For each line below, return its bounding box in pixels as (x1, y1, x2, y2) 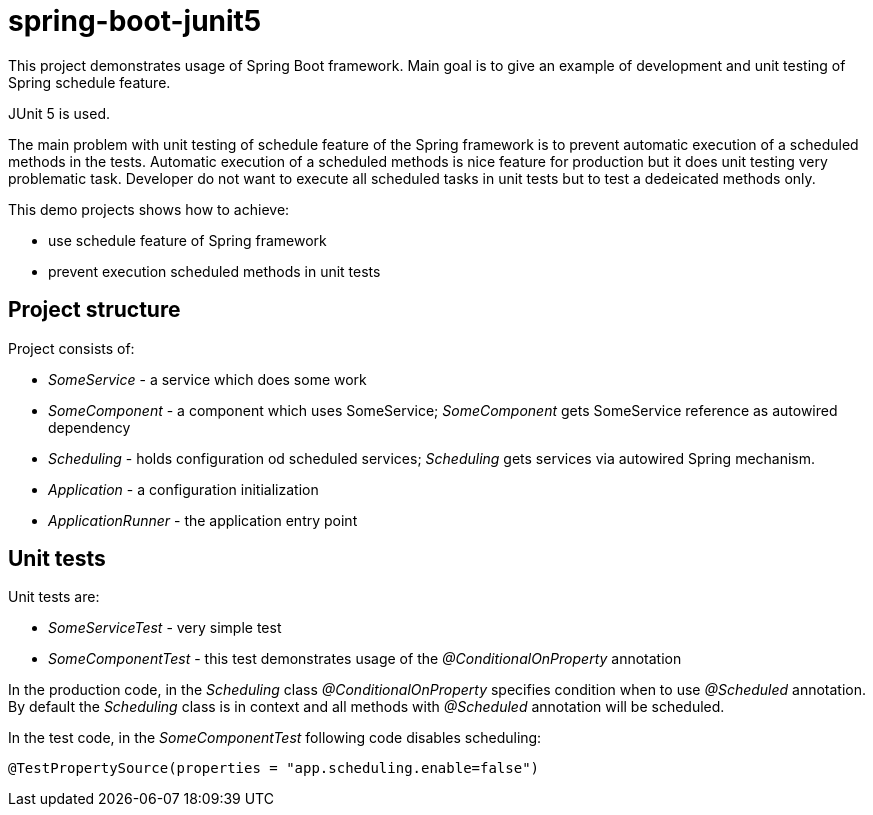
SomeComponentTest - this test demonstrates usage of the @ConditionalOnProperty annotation (48, 650, 682, 668)
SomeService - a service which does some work (48, 370, 367, 388)
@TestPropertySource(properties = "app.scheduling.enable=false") (8, 760, 540, 777)
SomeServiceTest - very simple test (48, 619, 282, 637)
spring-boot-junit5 (8, 4, 262, 38)
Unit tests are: (8, 588, 100, 606)
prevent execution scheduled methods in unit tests (48, 262, 381, 280)
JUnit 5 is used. (8, 104, 110, 122)
